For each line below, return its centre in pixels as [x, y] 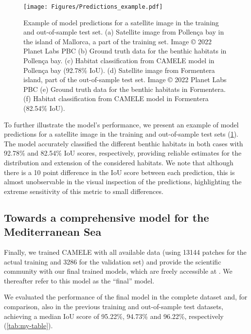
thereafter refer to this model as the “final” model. [79, 280]
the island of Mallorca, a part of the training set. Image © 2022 [118, 41]
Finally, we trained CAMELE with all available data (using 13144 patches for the [125, 252]
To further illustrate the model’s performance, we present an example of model [121, 124]
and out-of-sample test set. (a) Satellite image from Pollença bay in [124, 32]
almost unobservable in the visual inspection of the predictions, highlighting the [123, 182]
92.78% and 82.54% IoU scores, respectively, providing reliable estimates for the [123, 153]
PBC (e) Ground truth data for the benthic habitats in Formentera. [125, 89]
